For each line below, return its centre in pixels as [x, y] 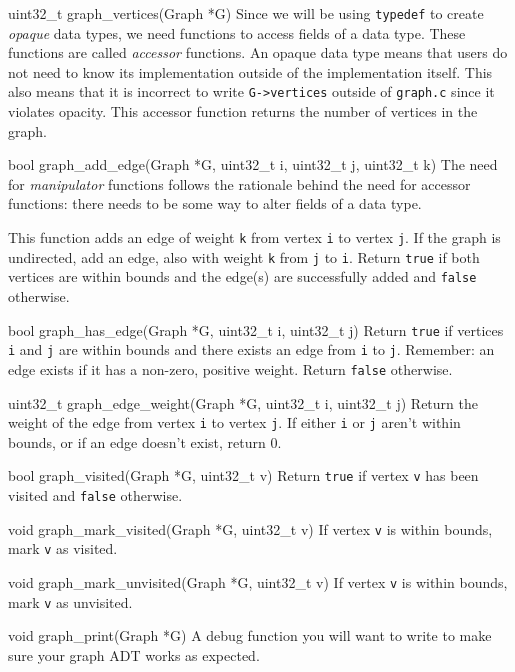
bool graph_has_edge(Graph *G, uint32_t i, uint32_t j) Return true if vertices [256, 329]
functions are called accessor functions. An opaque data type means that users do [258, 52]
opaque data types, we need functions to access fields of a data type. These [237, 32]
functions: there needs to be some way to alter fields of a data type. [215, 203]
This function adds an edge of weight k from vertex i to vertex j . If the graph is [254, 237]
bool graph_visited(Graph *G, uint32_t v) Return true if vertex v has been [243, 475]
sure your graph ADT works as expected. [134, 654]
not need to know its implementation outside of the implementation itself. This [250, 71]
